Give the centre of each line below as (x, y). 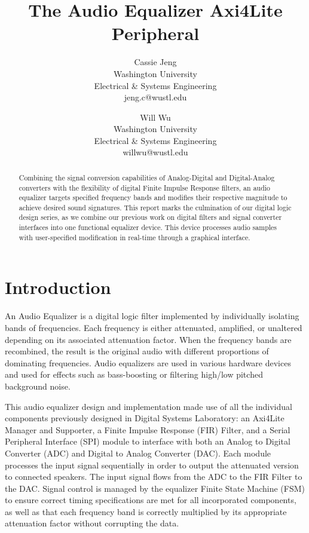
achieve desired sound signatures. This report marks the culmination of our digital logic (155, 207)
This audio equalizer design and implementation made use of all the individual (149, 406)
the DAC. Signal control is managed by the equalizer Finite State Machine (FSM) (155, 488)
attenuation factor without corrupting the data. (92, 523)
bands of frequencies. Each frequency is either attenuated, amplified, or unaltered (154, 327)
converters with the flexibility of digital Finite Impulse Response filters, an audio (145, 187)
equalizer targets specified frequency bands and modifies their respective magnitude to (153, 197)
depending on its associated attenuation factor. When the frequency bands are (148, 339)
